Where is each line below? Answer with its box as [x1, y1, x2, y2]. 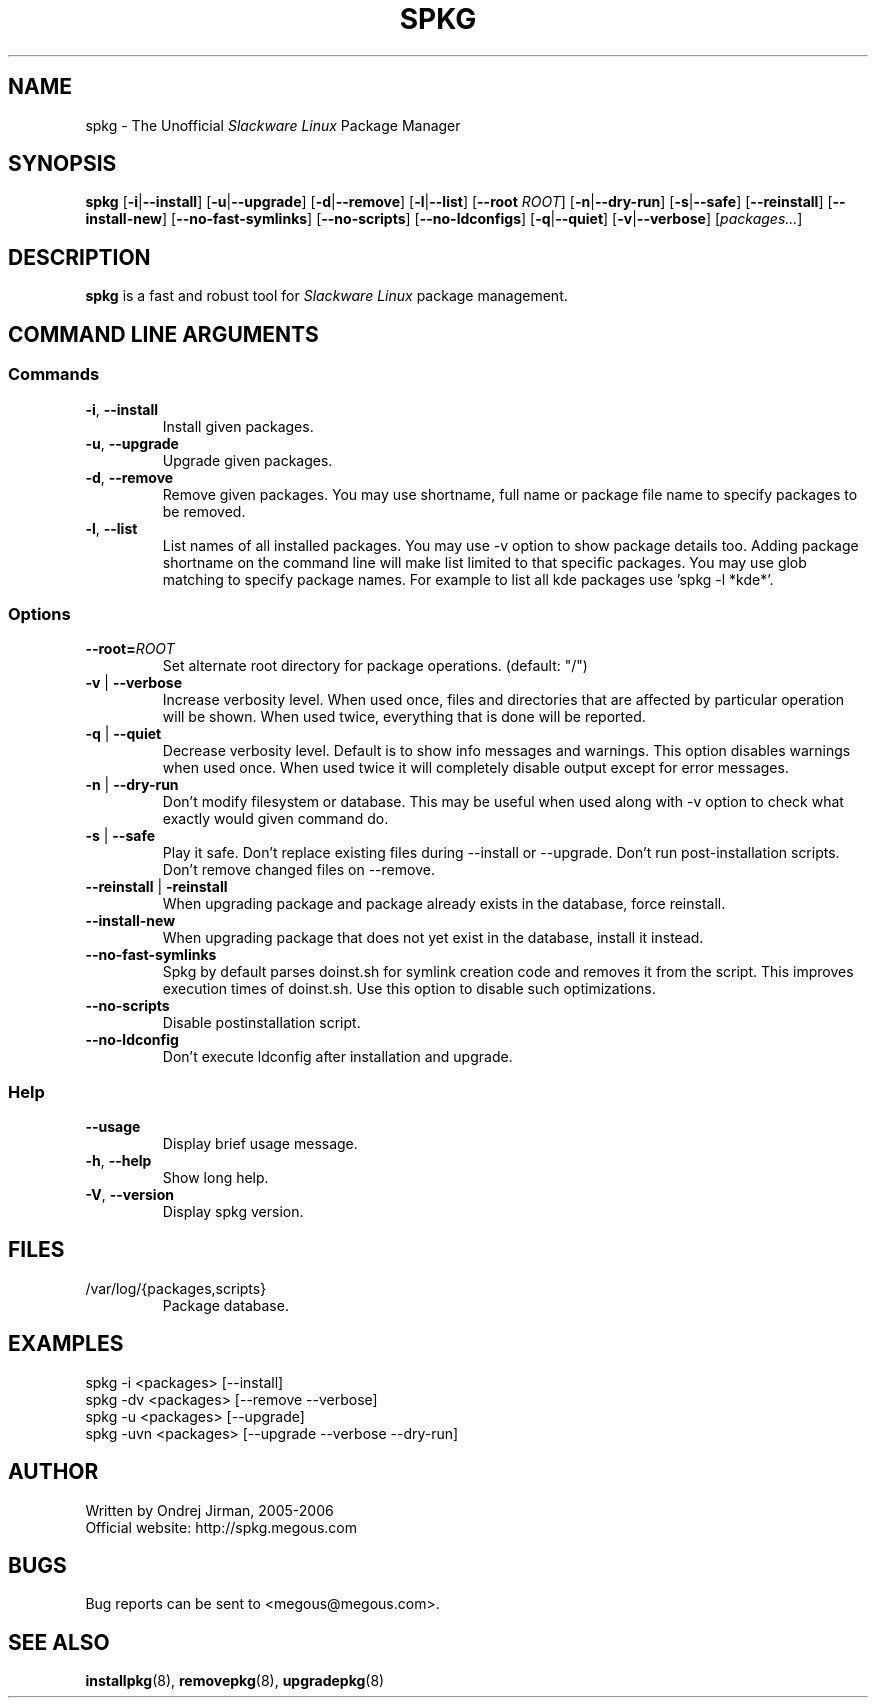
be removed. [162, 502, 246, 520]
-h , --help [85, 1152, 152, 1169]
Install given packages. [162, 417, 314, 435]
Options [8, 603, 71, 624]
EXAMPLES [8, 1331, 124, 1357]
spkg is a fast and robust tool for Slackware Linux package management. [85, 287, 568, 305]
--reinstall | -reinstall [85, 878, 228, 896]
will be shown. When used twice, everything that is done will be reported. [162, 708, 646, 726]
